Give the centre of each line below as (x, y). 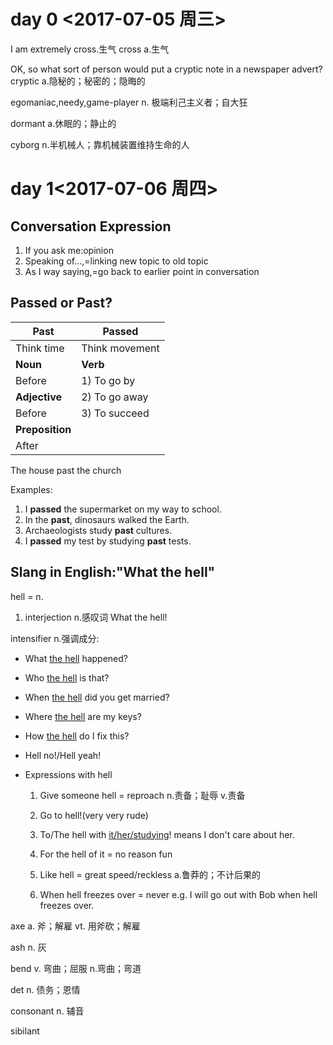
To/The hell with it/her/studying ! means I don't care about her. (167, 834)
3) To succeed (115, 413)
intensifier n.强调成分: (55, 638)
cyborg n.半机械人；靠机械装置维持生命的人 (100, 144)
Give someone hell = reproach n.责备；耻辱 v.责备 (142, 795)
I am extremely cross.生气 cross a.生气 (90, 49)
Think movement (120, 348)
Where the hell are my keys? (83, 716)
